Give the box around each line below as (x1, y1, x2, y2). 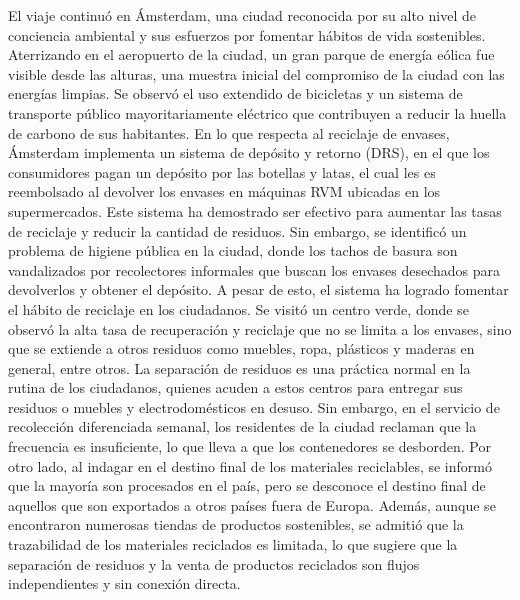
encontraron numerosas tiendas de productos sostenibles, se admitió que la (8, 514, 464, 535)
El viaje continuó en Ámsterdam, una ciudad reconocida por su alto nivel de (8, 5, 476, 25)
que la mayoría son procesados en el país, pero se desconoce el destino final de (8, 475, 486, 496)
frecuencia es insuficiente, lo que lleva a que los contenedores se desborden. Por (8, 436, 491, 457)
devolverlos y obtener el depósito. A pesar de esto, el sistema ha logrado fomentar (8, 279, 509, 300)
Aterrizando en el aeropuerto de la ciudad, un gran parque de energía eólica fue (8, 44, 495, 65)
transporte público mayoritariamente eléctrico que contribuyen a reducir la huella (8, 102, 507, 123)
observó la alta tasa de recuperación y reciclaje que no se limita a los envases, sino (8, 318, 512, 339)
